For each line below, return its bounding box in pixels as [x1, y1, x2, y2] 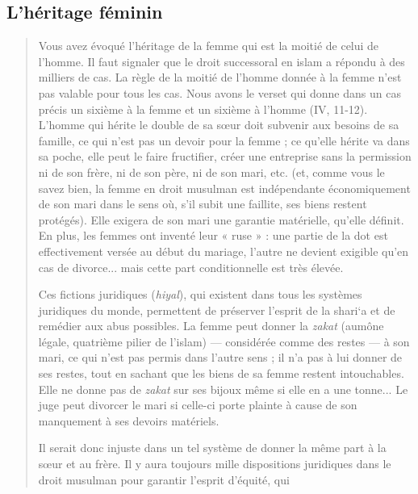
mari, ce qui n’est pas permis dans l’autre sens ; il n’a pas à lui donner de [38, 349, 403, 366]
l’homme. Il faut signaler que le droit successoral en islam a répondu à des [38, 52, 405, 69]
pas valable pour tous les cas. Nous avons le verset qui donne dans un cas [38, 84, 401, 101]
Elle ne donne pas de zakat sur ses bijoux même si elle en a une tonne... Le [38, 380, 408, 397]
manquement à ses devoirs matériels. [38, 412, 219, 429]
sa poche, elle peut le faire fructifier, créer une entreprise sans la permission [38, 148, 412, 165]
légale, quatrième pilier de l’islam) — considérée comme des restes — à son [38, 333, 410, 350]
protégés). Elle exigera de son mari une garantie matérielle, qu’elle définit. [38, 211, 404, 228]
